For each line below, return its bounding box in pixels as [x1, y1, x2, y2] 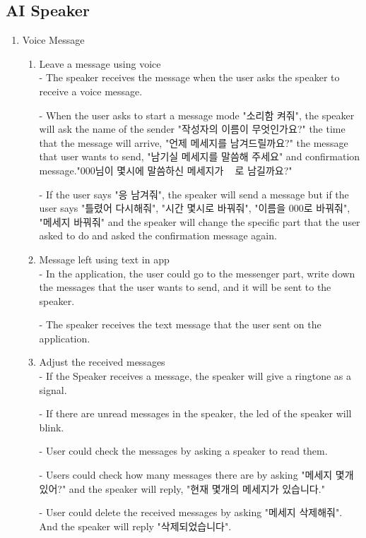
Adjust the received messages [39, 354, 165, 369]
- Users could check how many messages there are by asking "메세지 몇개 [39, 467, 354, 482]
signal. [39, 382, 67, 397]
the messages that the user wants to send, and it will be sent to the [39, 280, 331, 294]
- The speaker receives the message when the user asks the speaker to [39, 70, 340, 85]
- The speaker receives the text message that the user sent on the [39, 317, 321, 332]
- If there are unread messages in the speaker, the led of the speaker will [39, 406, 352, 421]
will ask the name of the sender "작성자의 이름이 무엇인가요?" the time [39, 121, 346, 136]
